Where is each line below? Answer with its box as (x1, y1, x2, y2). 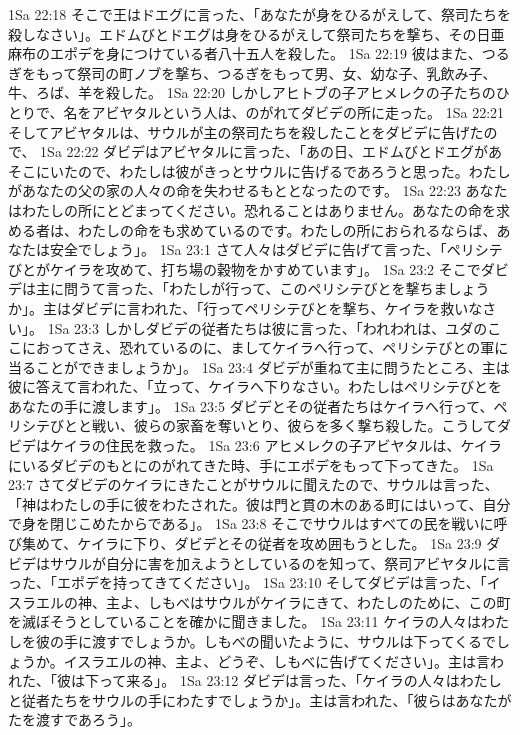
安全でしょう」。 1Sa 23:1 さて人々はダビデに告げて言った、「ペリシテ (49, 239, 503, 260)
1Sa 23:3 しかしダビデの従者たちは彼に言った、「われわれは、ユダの (47, 317, 488, 338)
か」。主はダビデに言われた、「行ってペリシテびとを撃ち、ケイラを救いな (8, 297, 483, 318)
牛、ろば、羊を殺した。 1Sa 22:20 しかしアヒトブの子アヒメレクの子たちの (8, 82, 496, 103)
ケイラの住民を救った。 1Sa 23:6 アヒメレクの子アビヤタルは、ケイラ (49, 435, 503, 456)
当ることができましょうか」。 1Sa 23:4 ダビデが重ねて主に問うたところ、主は (8, 356, 510, 377)
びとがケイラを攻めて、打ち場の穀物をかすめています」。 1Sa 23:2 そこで (8, 258, 481, 279)
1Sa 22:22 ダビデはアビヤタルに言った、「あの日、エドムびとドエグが (40, 141, 489, 162)
